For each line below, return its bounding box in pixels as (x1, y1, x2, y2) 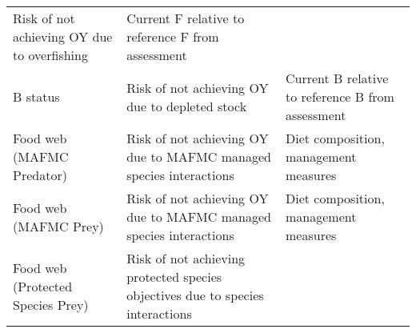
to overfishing (13, 46, 88, 64)
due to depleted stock (126, 96, 247, 115)
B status (13, 87, 60, 106)
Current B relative (286, 69, 389, 87)
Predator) (13, 166, 67, 184)
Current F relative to (126, 9, 245, 27)
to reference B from (286, 87, 394, 106)
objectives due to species (126, 286, 264, 304)
